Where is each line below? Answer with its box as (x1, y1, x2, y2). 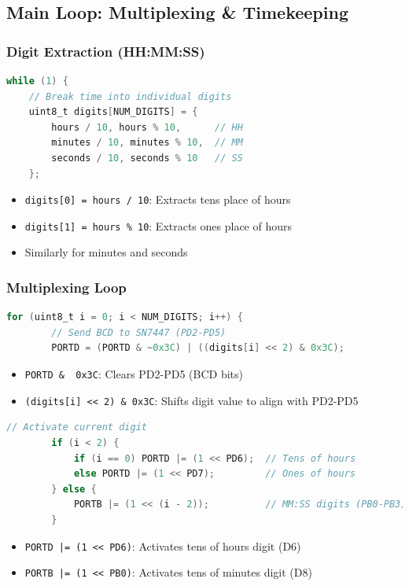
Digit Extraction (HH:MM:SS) (6, 41, 205, 61)
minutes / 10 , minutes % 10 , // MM (51, 137, 243, 149)
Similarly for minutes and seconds (24, 244, 188, 260)
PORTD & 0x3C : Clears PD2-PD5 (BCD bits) (24, 366, 244, 382)
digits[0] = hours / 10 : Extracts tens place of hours (24, 191, 291, 208)
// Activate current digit (6, 422, 147, 433)
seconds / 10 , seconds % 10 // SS (51, 152, 243, 164)
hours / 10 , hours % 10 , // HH (51, 121, 243, 133)
